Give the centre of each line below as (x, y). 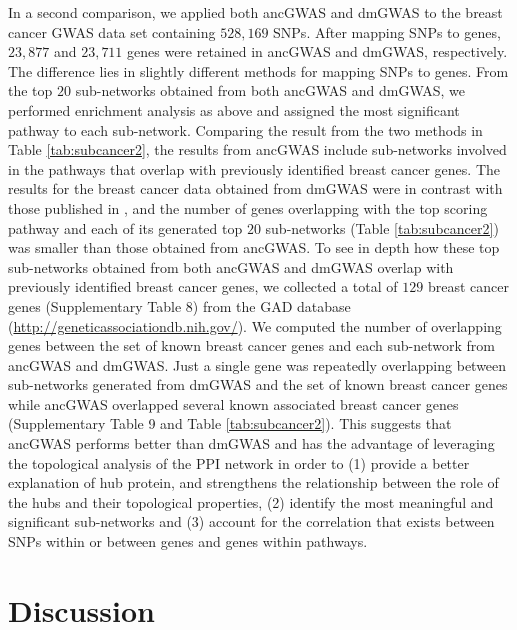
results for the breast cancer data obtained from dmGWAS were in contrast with (255, 188)
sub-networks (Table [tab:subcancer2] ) (382, 227)
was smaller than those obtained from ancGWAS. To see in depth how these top (254, 247)
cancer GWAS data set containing (112, 31)
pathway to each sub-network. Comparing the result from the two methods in (245, 129)
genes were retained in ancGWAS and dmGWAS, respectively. (317, 51)
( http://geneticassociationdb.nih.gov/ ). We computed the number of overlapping (255, 325)
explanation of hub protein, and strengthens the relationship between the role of (253, 482)
